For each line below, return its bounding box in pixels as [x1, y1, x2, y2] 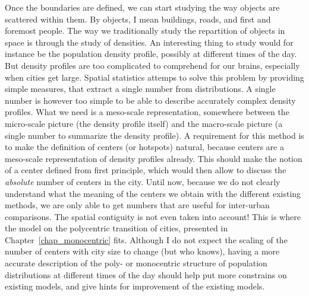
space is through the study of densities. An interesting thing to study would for [5, 36, 294, 48]
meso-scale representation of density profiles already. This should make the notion [5, 152, 302, 164]
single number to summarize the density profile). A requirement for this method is [5, 129, 304, 141]
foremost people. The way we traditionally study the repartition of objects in [5, 24, 285, 37]
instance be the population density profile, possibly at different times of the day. [5, 47, 297, 60]
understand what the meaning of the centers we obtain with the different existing [5, 187, 301, 199]
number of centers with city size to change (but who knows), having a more [5, 245, 280, 257]
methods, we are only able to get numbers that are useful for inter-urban [5, 199, 270, 211]
